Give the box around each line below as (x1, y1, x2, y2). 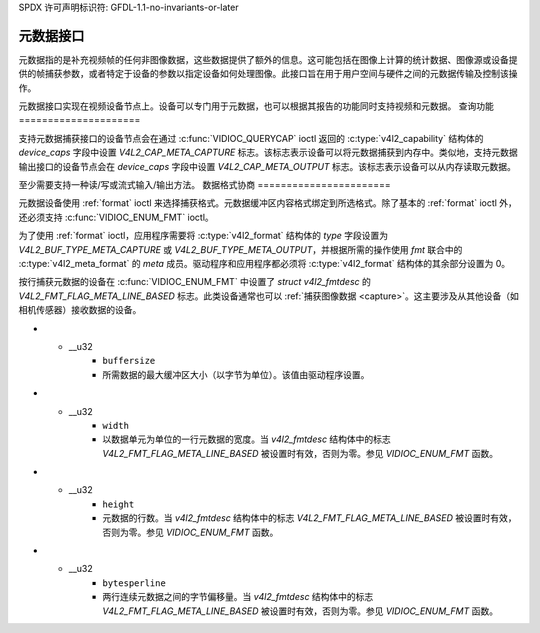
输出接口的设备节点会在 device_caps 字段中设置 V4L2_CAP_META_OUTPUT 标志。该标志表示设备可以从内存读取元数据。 (18, 160, 517, 172)
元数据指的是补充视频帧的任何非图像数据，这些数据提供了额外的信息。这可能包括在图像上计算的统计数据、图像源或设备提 (18, 53, 518, 65)
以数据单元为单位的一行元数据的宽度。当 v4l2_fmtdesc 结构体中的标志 (102, 433, 392, 445)
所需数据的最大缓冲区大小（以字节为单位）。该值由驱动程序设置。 (102, 368, 370, 380)
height (102, 498, 135, 510)
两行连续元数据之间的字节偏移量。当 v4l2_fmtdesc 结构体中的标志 (102, 591, 374, 603)
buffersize (102, 355, 156, 367)
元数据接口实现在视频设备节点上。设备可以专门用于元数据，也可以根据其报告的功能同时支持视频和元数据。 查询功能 (18, 100, 494, 112)
